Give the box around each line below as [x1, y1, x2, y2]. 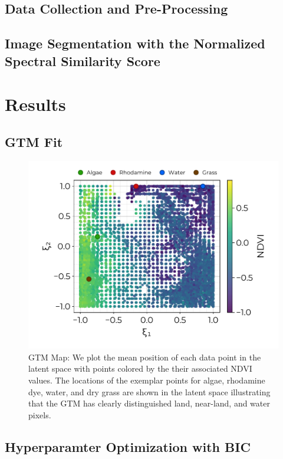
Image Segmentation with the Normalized [5, 34, 265, 53]
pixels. [28, 408, 51, 421]
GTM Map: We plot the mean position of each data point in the [28, 350, 261, 363]
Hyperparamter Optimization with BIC [5, 437, 251, 455]
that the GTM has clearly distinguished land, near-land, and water [28, 397, 270, 409]
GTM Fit [5, 132, 63, 150]
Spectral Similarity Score [5, 51, 160, 70]
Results [5, 92, 66, 116]
